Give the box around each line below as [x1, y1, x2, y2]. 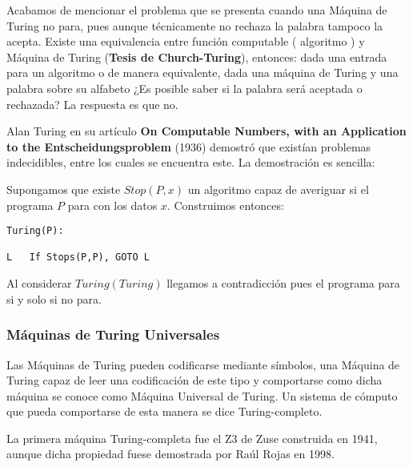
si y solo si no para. [6, 290, 102, 307]
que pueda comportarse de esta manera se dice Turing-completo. [6, 403, 323, 420]
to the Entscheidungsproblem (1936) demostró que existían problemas [6, 138, 371, 155]
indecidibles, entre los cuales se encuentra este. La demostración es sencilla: [6, 154, 375, 171]
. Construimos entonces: [166, 196, 284, 213]
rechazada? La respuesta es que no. [6, 95, 178, 112]
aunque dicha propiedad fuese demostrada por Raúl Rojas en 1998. [6, 445, 335, 462]
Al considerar [6, 275, 72, 292]
